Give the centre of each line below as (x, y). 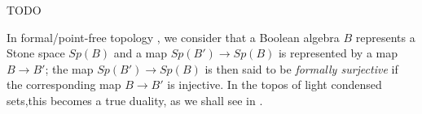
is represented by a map (338, 53)
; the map (69, 68)
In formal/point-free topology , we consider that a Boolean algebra (173, 37)
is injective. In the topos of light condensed (275, 84)
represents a (385, 37)
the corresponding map (64, 84)
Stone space (36, 53)
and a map (141, 53)
